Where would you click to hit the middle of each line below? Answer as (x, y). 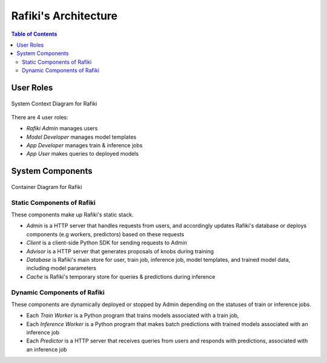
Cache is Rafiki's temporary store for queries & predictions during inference (121, 276)
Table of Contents (34, 34)
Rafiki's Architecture (64, 16)
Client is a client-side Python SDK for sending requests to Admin (107, 243)
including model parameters (61, 268)
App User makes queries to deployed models (83, 154)
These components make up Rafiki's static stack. (72, 215)
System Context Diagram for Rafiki (54, 104)
